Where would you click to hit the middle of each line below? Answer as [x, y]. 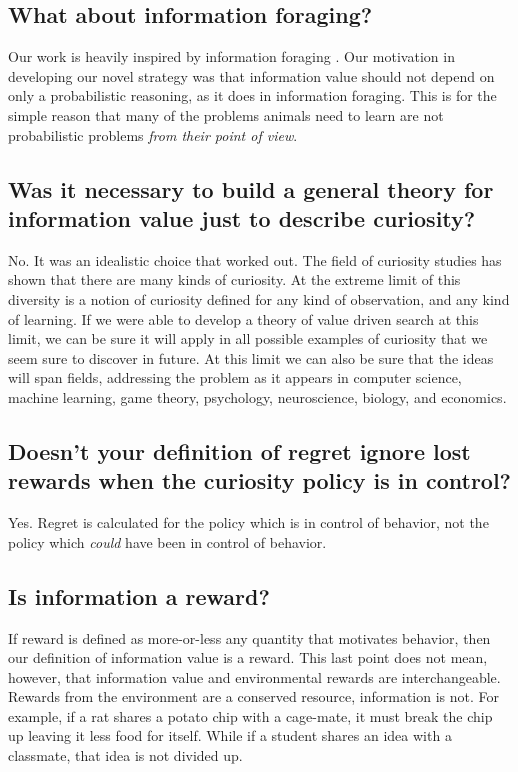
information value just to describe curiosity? [242, 217]
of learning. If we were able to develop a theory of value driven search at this [243, 318]
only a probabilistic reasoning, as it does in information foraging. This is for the [252, 95]
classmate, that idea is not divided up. [125, 755]
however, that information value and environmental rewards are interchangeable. [254, 676]
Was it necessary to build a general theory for [251, 188]
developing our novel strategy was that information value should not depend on [251, 75]
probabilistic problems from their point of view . [153, 134]
